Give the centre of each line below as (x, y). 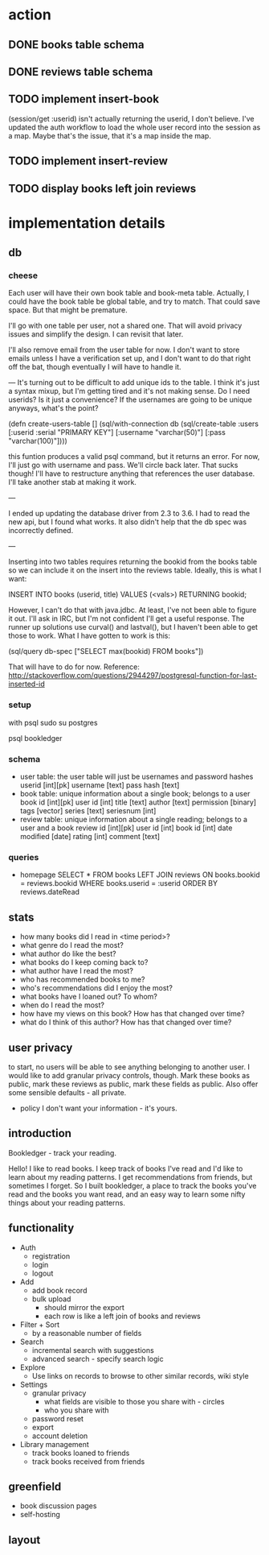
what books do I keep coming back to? (84, 962)
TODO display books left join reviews (102, 188)
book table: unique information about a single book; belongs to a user (135, 794)
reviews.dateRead (50, 892)
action (30, 15)
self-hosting (40, 1515)
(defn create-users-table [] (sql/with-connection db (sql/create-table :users (134, 424)
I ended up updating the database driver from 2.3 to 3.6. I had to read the (129, 514)
